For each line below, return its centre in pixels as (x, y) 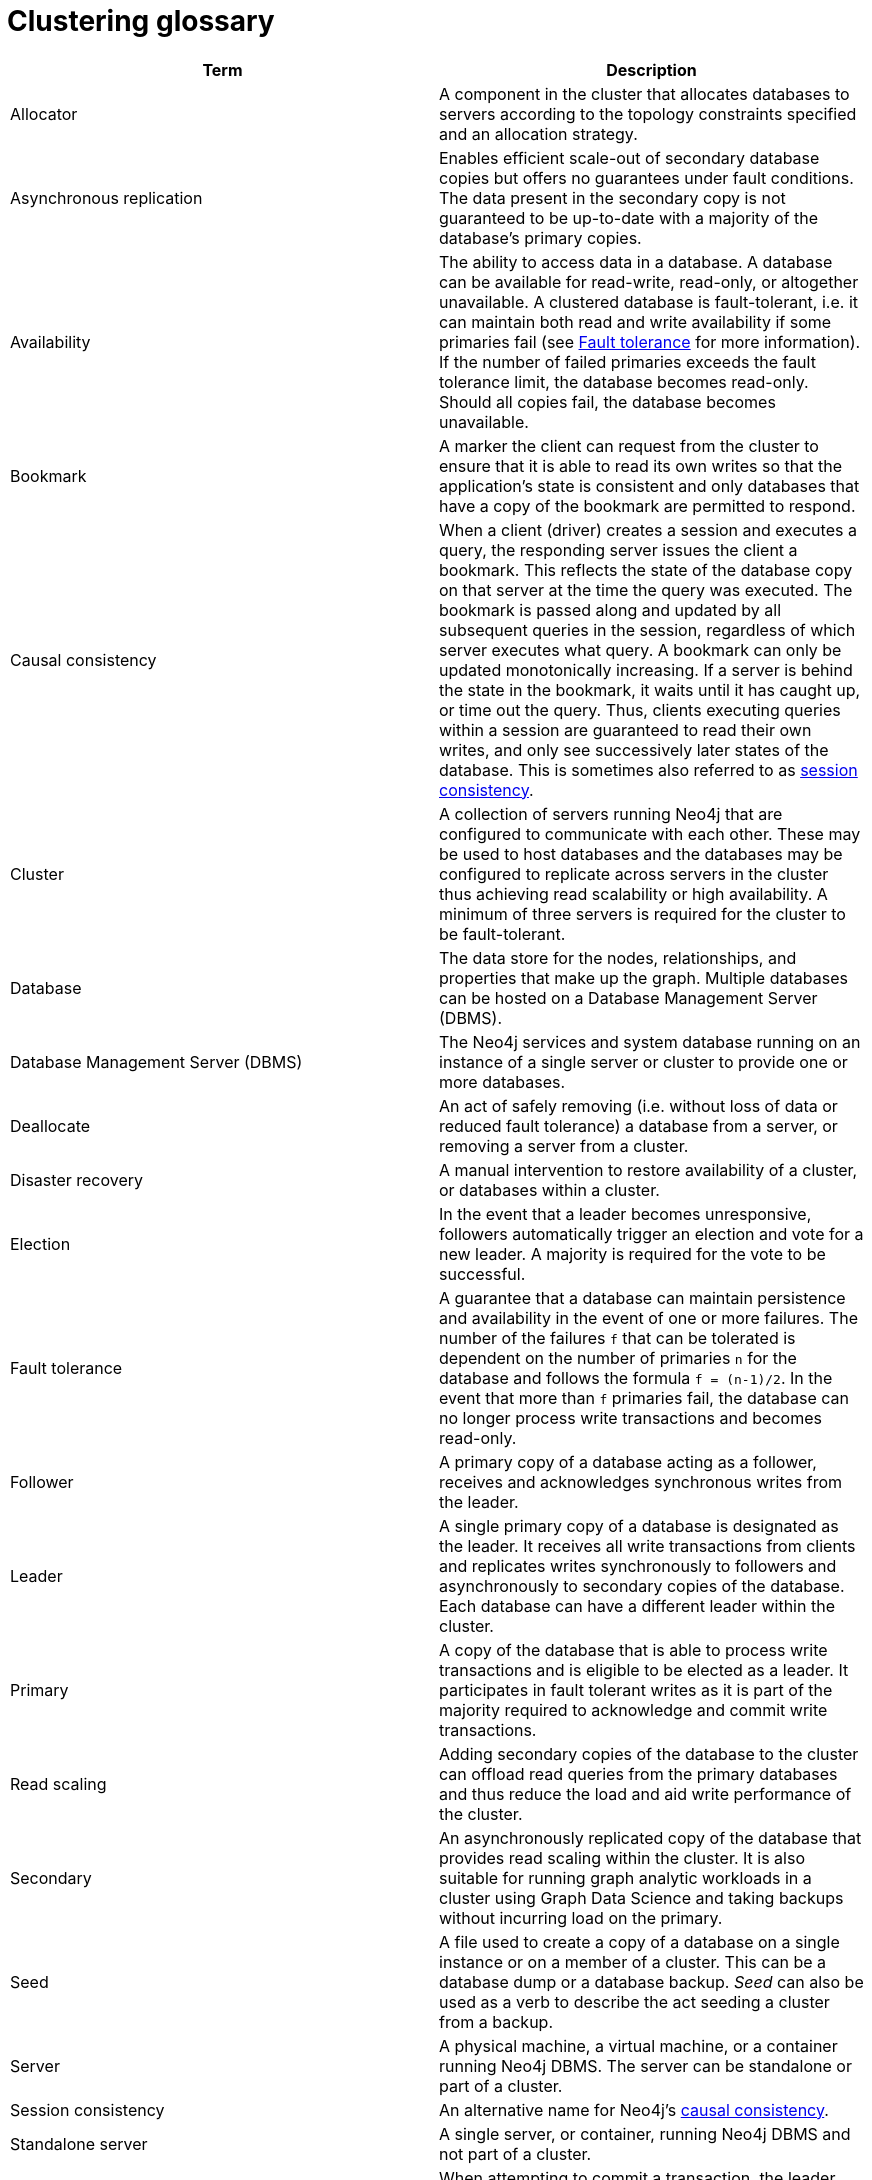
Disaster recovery (77, 1179)
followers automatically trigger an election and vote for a (651, 1233)
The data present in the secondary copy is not (612, 197)
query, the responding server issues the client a (618, 549)
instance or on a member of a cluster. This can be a (633, 1961)
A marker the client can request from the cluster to (629, 445)
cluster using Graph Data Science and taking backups (641, 1897)
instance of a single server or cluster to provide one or (643, 1061)
